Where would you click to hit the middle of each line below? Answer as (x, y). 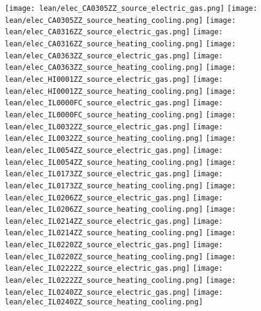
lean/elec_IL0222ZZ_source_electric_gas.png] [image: (114, 269)
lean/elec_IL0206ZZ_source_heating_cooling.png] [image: (121, 210)
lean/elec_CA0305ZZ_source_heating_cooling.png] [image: (121, 20)
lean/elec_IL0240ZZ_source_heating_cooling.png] (104, 302)
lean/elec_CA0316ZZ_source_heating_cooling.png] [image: (121, 44)
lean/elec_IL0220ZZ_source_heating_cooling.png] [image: (121, 257)
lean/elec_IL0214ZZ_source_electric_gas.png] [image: (114, 221)
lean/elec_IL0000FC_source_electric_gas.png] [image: (114, 103)
